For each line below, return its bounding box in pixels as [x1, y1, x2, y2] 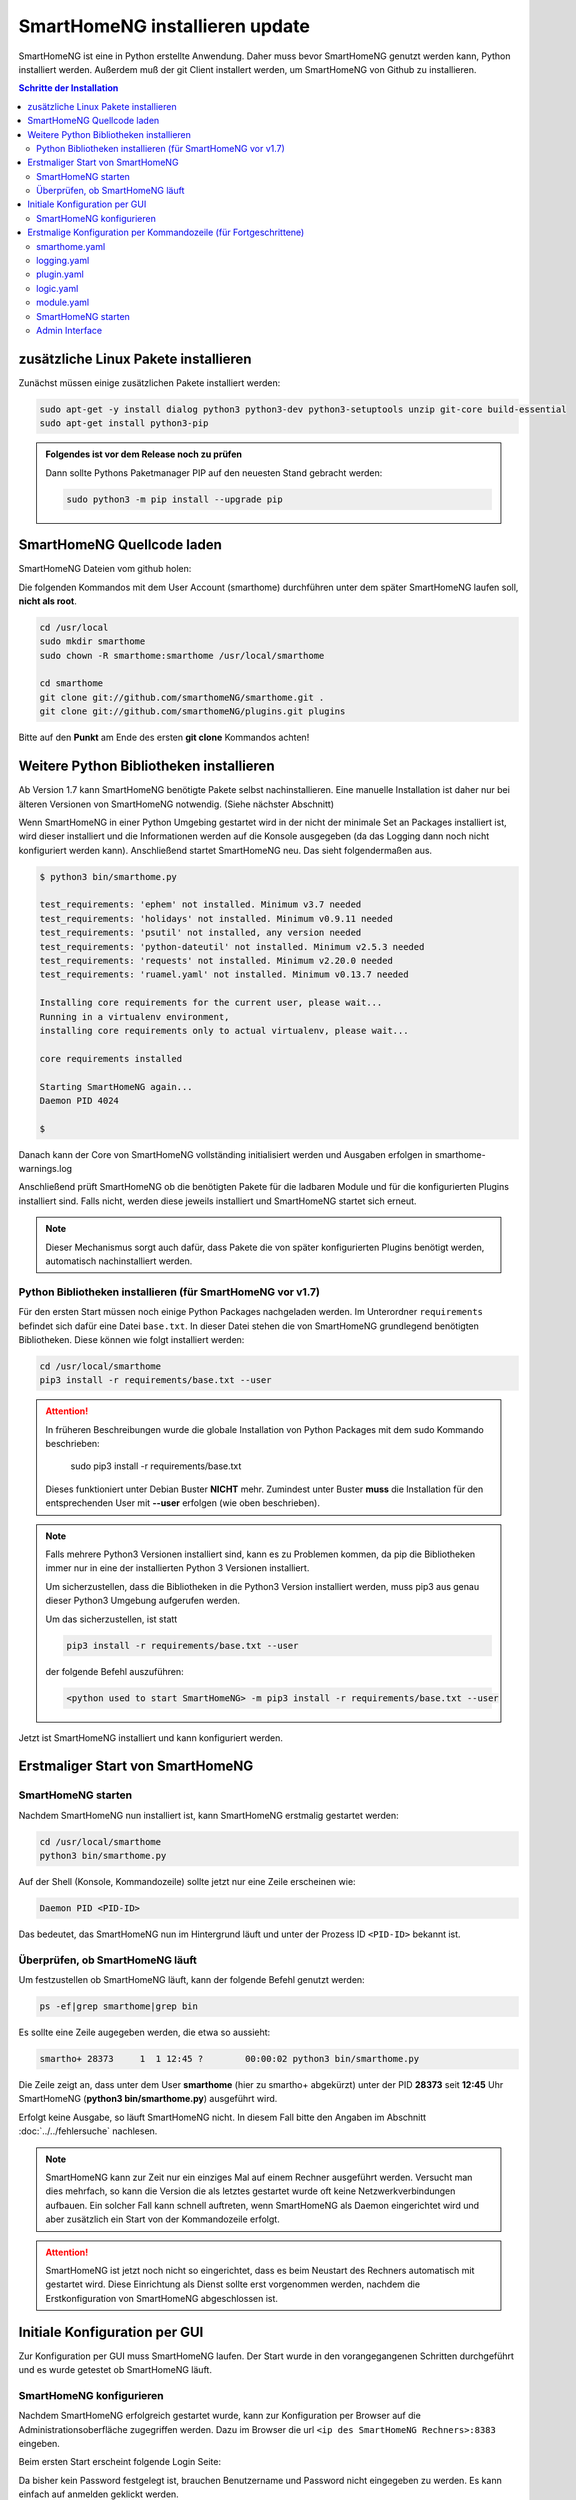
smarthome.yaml [36, 240, 106, 252]
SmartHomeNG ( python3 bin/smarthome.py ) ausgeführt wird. [18, 2093, 278, 2105]
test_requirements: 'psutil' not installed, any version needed [39, 927, 362, 939]
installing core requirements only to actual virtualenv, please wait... [39, 1025, 409, 1036]
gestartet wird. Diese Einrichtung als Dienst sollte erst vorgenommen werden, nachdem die [45, 2278, 420, 2290]
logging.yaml [36, 255, 90, 267]
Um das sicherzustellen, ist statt [45, 1613, 178, 1625]
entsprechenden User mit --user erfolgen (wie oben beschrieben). [45, 1497, 320, 1509]
